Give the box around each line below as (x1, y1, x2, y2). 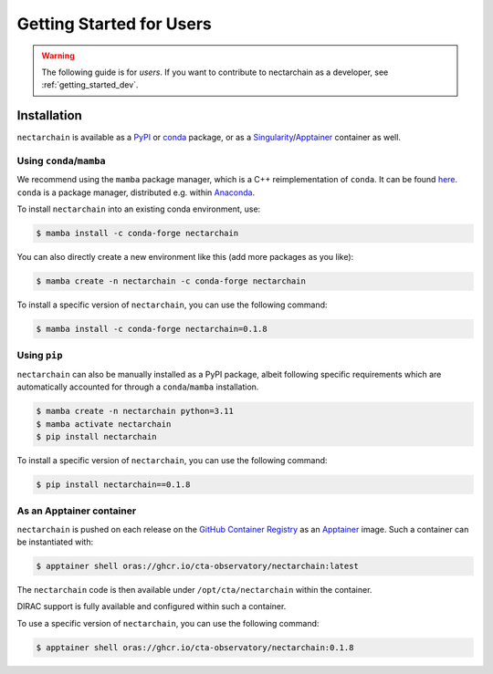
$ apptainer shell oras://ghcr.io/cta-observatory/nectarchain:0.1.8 (36, 642, 354, 652)
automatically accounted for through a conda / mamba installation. (16, 381, 259, 392)
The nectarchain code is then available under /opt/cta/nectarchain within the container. (16, 585, 372, 596)
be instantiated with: (16, 536, 94, 547)
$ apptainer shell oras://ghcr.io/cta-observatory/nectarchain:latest (36, 561, 360, 572)
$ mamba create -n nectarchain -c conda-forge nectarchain (36, 276, 306, 286)
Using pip (16, 349, 63, 362)
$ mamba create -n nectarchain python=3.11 (36, 406, 235, 417)
